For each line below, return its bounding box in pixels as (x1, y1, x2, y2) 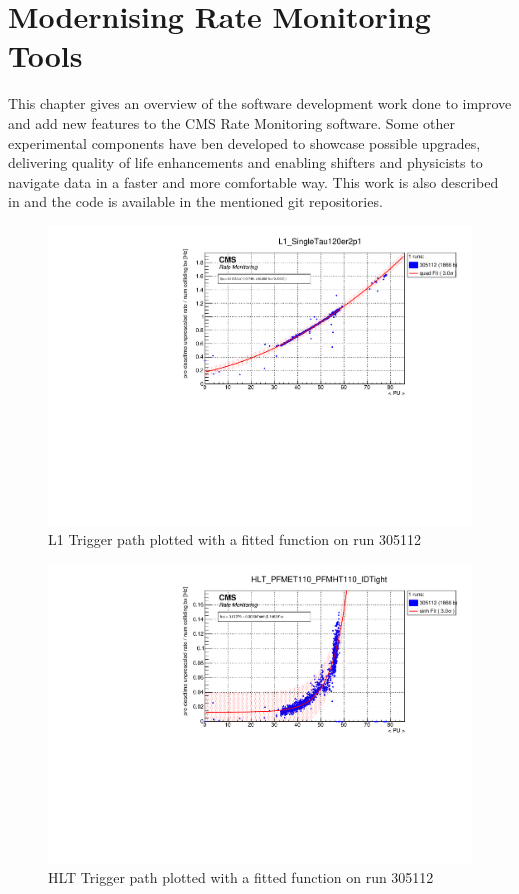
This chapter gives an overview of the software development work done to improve (8, 93, 512, 114)
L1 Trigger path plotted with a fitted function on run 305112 (48, 529, 421, 550)
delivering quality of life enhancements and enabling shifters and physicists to (8, 152, 483, 173)
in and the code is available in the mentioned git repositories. (8, 191, 383, 212)
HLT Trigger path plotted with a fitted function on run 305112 (48, 866, 434, 887)
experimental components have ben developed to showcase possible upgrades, (8, 132, 481, 153)
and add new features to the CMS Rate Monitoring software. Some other (8, 112, 455, 133)
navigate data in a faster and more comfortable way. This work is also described (8, 171, 499, 192)
